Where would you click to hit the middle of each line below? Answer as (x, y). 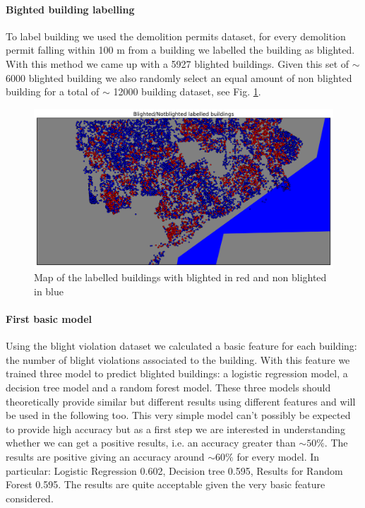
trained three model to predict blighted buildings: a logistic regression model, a (177, 373)
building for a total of (53, 91)
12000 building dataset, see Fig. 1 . (187, 91)
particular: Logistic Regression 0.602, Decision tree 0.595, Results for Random (174, 470)
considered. (30, 498)
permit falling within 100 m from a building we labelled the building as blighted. (180, 50)
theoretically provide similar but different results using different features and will (181, 401)
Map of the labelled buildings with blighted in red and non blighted (180, 277)
